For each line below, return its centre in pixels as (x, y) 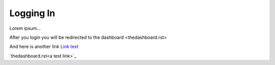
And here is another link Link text (44, 47)
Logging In (32, 13)
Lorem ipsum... (25, 28)
